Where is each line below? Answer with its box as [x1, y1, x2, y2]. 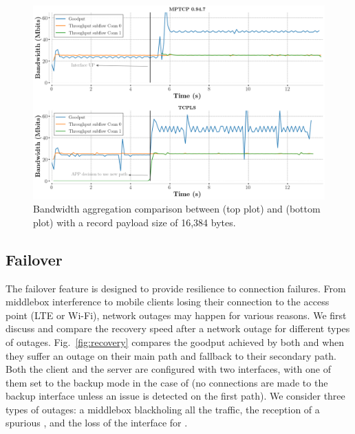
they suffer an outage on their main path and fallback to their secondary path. [6, 348, 337, 362]
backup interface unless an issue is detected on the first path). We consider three [6, 389, 345, 403]
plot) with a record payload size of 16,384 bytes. [33, 215, 236, 229]
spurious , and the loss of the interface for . [6, 415, 188, 430]
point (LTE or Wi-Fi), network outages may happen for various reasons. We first [6, 307, 347, 322]
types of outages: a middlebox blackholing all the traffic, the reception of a [6, 402, 320, 416]
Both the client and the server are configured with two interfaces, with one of [6, 362, 332, 376]
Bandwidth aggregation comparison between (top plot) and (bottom [33, 202, 321, 216]
